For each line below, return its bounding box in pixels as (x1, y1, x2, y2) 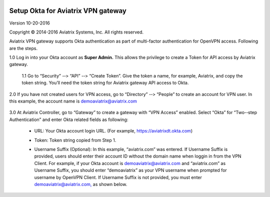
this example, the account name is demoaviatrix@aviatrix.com (9, 98, 137, 104)
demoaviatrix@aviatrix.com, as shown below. (34, 181, 127, 187)
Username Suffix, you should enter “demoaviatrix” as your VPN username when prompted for (34, 167, 227, 173)
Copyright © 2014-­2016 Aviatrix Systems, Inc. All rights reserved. (9, 29, 144, 35)
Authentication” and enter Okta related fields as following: (9, 116, 128, 122)
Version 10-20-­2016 (9, 20, 50, 26)
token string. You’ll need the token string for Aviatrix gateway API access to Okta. (21, 80, 189, 86)
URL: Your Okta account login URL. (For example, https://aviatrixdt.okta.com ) (34, 128, 192, 134)
